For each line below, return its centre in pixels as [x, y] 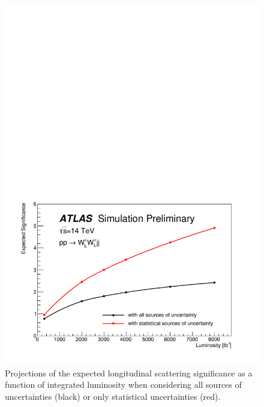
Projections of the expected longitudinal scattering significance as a [129, 373]
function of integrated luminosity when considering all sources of [123, 385]
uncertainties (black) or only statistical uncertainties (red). [113, 396]
